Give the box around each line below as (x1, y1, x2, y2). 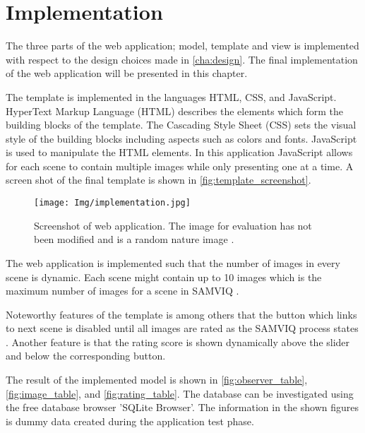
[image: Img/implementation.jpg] (34, 198, 191, 208)
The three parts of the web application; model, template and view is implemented (6, 38, 359, 53)
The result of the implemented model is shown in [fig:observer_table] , (6, 372, 308, 387)
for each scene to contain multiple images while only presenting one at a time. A (6, 158, 354, 173)
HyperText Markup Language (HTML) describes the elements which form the (6, 103, 343, 118)
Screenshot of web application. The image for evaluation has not (34, 218, 312, 232)
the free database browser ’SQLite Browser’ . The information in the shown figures (6, 400, 359, 415)
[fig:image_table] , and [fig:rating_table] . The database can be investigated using (6, 386, 354, 401)
